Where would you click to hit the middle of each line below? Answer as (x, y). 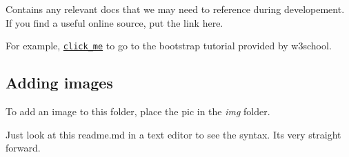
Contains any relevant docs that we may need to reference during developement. (175, 9)
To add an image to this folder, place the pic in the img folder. (138, 111)
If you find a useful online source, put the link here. (114, 22)
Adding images (59, 83)
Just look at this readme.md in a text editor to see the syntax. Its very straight (173, 134)
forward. (23, 148)
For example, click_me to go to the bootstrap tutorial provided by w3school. (169, 46)
